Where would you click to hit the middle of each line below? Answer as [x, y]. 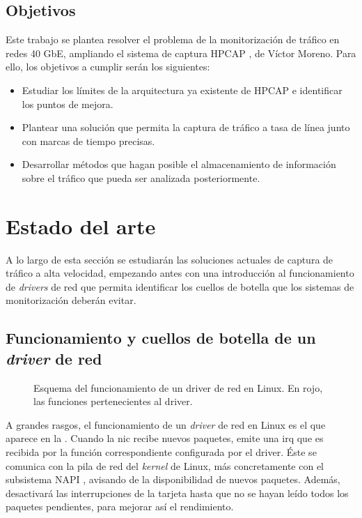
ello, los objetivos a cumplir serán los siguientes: [108, 67]
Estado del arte [81, 226]
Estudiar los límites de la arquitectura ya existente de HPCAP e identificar [182, 90]
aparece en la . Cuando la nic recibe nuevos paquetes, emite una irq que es [165, 438]
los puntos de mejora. [68, 104]
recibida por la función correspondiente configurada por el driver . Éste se [161, 452]
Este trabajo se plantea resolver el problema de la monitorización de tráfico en [173, 39]
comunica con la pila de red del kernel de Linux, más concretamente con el [165, 465]
